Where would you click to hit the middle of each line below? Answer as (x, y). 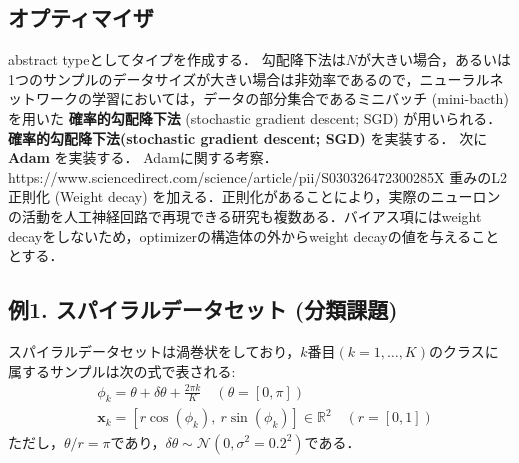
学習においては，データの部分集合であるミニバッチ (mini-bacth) (300, 98)
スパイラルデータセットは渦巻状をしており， (154, 350)
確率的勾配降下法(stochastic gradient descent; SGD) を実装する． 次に (248, 137)
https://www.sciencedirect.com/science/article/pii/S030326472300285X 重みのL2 (258, 176)
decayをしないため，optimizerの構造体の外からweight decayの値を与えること (254, 235)
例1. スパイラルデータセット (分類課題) (203, 309)
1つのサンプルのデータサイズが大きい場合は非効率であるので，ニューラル (249, 78)
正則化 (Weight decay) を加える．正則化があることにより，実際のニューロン (254, 196)
